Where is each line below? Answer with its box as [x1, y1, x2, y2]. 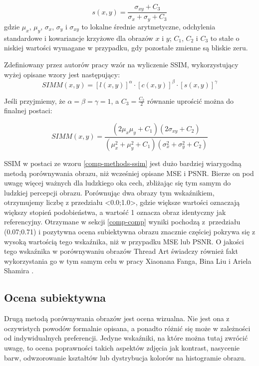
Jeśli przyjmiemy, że [4, 95, 65, 106]
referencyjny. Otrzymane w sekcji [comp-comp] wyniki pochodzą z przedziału [4, 216, 241, 227]
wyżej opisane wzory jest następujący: [4, 69, 120, 79]
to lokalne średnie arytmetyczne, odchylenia [81, 21, 216, 31]
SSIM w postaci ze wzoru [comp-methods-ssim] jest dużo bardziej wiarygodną [4, 158, 242, 168]
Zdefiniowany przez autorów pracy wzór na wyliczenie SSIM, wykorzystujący [4, 59, 239, 69]
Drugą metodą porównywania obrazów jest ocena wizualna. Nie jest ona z [4, 313, 230, 324]
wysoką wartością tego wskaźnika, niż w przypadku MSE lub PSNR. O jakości [4, 236, 244, 246]
